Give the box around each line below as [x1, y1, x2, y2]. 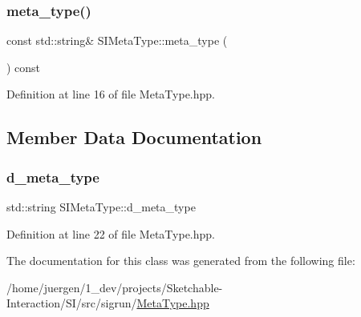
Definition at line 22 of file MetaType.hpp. [6, 225, 216, 242]
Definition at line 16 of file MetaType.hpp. [6, 86, 216, 102]
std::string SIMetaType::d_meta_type [6, 199, 196, 215]
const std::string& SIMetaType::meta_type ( [6, 32, 228, 49]
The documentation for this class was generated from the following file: [6, 252, 355, 269]
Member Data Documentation [6, 125, 262, 150]
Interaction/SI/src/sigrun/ [6, 295, 137, 311]
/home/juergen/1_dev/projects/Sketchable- [6, 279, 223, 295]
